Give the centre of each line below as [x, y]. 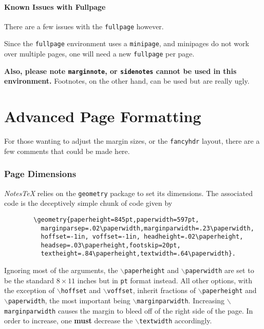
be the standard [29, 280]
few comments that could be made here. [67, 151]
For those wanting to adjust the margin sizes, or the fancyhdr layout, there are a [132, 141]
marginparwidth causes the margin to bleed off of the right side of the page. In [129, 310]
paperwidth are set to [220, 270]
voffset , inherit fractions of [152, 290]
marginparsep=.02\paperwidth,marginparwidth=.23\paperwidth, [147, 228]
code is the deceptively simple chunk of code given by [88, 203]
